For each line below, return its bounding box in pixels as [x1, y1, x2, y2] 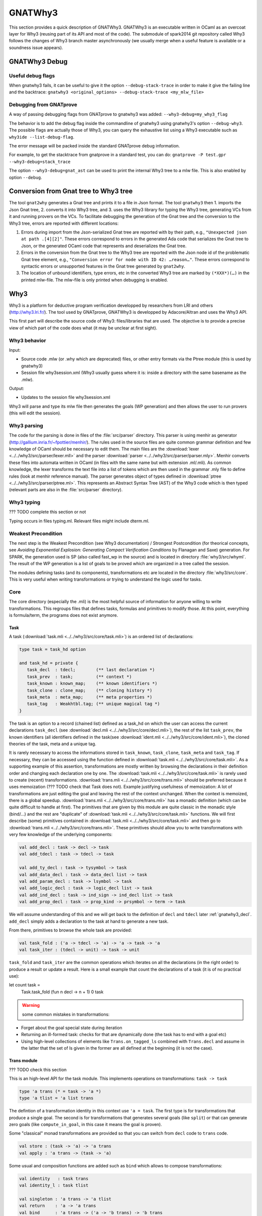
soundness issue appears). [9, 44, 63, 51]
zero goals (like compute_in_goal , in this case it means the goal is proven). [9, 1122, 163, 1127]
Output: [9, 385, 24, 391]
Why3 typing [9, 499, 41, 506]
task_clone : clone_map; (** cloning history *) [27, 687, 152, 693]
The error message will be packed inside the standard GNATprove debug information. [9, 143, 180, 148]
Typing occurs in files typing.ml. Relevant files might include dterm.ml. [9, 518, 150, 524]
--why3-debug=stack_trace [9, 159, 71, 164]
